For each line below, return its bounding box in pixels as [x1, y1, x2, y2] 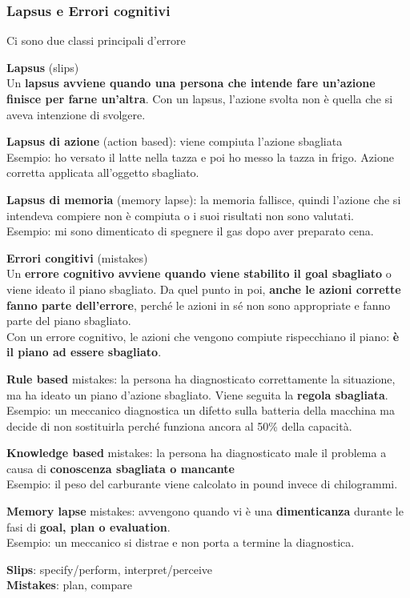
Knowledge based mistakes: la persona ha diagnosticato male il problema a [6, 444, 387, 461]
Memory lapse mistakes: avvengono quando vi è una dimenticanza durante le [6, 503, 404, 520]
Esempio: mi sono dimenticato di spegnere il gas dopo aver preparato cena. [6, 223, 374, 239]
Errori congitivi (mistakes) [6, 249, 148, 266]
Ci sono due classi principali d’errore [6, 32, 186, 49]
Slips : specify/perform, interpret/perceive [6, 560, 213, 577]
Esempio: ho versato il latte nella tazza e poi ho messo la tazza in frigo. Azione [6, 148, 394, 165]
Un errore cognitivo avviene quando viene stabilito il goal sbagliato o [6, 265, 392, 282]
